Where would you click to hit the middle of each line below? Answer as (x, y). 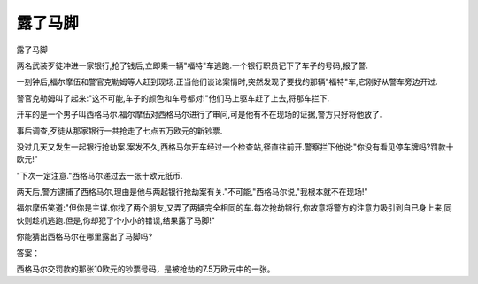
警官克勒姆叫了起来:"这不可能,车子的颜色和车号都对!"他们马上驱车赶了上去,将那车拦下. (173, 98)
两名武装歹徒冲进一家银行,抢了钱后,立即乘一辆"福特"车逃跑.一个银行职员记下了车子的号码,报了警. (193, 65)
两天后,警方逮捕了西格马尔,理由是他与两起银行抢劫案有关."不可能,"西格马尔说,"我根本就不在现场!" (192, 192)
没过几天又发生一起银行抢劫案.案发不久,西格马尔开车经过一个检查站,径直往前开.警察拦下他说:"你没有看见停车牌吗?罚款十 (235, 147)
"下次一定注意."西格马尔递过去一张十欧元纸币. (100, 175)
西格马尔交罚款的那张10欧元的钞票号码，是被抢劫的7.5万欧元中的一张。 (146, 269)
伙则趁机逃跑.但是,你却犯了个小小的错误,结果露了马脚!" (116, 220)
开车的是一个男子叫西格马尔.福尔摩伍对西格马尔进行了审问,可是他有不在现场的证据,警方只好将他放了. (199, 114)
